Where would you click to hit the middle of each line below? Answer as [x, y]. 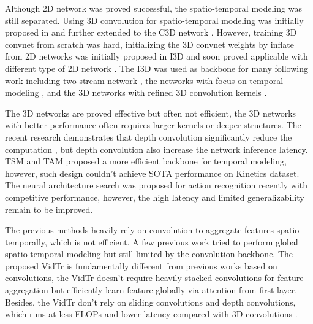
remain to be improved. [49, 209]
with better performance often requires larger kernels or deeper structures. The [153, 125]
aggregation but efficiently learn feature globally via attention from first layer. [151, 290]
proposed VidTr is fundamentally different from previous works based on [141, 265]
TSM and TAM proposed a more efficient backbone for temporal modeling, [146, 161]
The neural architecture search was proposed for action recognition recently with [156, 185]
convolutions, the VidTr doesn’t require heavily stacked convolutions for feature [154, 278]
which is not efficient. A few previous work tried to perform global [174, 241]
